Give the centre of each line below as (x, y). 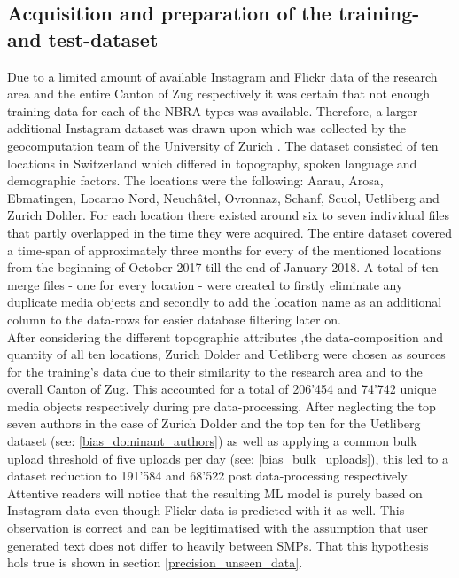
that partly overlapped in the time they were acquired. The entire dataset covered (229, 232)
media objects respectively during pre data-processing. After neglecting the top (222, 406)
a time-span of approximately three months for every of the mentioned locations (225, 250)
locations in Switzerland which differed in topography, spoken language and (212, 163)
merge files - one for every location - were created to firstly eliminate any (205, 284)
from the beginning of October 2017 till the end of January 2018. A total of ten (223, 267)
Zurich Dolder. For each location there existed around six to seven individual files (229, 215)
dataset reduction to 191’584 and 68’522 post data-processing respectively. (209, 476)
